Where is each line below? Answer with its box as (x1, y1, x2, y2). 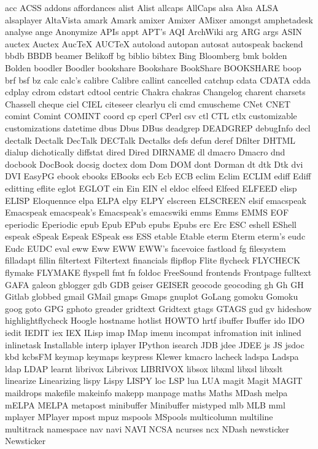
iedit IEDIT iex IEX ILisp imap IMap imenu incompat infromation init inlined (5, 326, 301, 339)
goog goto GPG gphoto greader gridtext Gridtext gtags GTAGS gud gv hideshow (5, 302, 312, 314)
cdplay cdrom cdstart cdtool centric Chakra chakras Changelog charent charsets (5, 85, 306, 98)
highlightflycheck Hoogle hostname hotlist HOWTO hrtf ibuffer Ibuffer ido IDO (5, 314, 305, 327)
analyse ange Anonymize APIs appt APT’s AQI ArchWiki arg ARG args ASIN (5, 25, 303, 38)
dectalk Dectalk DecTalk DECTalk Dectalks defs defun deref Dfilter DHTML (5, 133, 296, 146)
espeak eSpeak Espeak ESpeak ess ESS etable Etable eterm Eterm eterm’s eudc (5, 230, 306, 243)
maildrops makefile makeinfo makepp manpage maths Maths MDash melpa (5, 386, 288, 399)
